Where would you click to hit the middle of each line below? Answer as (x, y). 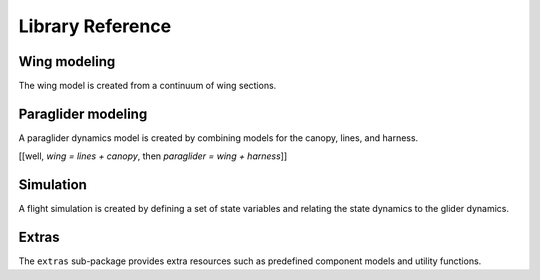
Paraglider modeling (83, 113)
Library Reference (95, 26)
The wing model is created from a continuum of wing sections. (147, 86)
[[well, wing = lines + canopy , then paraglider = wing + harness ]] (153, 156)
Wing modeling (67, 61)
